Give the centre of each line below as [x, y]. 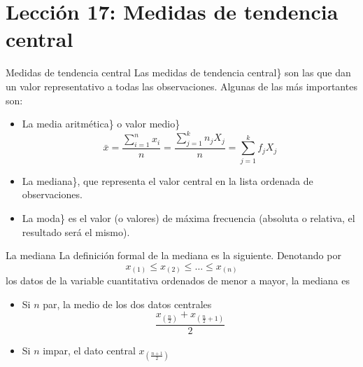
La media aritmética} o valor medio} [101, 124]
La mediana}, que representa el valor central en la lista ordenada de [168, 180]
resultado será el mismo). [76, 231]
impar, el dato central [89, 350]
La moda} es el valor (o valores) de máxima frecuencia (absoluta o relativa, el [188, 217]
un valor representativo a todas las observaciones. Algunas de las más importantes [181, 86]
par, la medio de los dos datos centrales [127, 304]
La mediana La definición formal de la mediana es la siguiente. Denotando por [173, 255]
